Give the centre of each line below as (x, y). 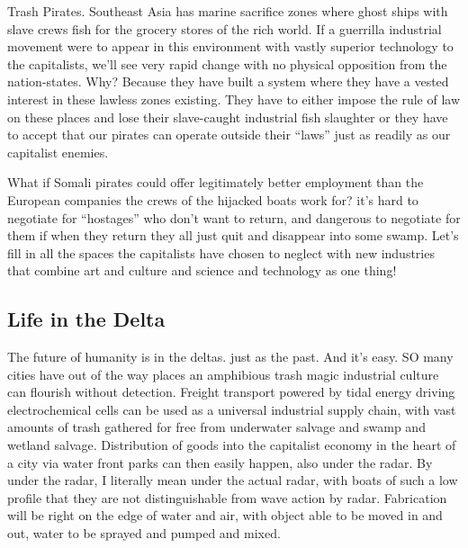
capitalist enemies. (58, 152)
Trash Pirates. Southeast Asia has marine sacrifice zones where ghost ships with (228, 11)
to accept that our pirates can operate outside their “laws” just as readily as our (229, 135)
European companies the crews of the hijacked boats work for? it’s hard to (213, 199)
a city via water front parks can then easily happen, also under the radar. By (220, 462)
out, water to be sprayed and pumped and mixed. (144, 533)
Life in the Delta (86, 319)
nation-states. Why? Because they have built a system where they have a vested (228, 81)
